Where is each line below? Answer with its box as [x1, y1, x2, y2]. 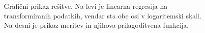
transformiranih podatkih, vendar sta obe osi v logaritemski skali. [4, 10, 202, 20]
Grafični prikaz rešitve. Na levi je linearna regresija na [4, 1, 168, 11]
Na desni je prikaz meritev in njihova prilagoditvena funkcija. [4, 20, 189, 30]
